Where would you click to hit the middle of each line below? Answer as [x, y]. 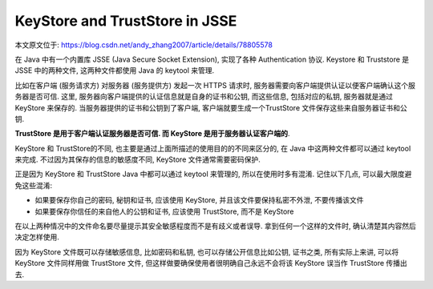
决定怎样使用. [37, 237]
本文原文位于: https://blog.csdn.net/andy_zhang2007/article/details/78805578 [144, 45]
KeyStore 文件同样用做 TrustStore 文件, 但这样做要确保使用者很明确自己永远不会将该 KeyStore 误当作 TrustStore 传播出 [211, 263]
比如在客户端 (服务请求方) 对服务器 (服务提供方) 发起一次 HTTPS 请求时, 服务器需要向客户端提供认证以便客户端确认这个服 [215, 85]
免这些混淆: [34, 185]
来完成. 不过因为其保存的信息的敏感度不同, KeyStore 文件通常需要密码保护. [138, 159]
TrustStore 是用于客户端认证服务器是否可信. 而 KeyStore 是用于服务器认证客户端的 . [152, 134]
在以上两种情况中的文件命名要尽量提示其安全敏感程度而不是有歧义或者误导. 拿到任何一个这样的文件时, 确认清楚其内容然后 [215, 226]
